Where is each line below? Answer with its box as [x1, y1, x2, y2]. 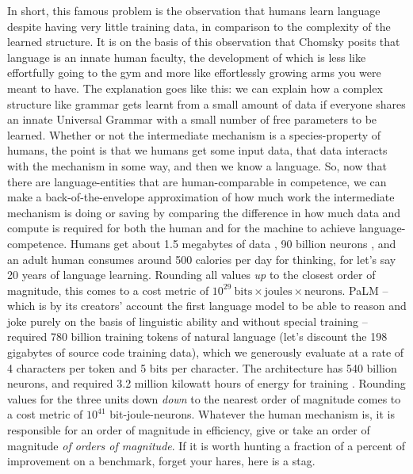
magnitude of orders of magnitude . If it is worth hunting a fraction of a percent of [7, 437, 405, 453]
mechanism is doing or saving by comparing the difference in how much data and [7, 204, 401, 220]
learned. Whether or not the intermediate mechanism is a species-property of [7, 126, 381, 143]
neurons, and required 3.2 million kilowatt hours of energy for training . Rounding [7, 375, 406, 392]
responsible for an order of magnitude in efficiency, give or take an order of [7, 422, 370, 438]
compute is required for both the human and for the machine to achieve [7, 220, 356, 236]
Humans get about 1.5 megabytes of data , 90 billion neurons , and [70, 235, 396, 251]
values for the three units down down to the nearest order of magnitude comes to [7, 390, 401, 407]
